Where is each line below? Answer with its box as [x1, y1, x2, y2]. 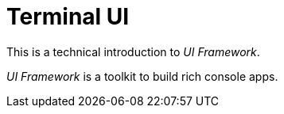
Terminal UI [6, 3, 130, 30]
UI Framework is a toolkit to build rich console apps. [6, 69, 278, 83]
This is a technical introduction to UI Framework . [6, 44, 260, 59]
